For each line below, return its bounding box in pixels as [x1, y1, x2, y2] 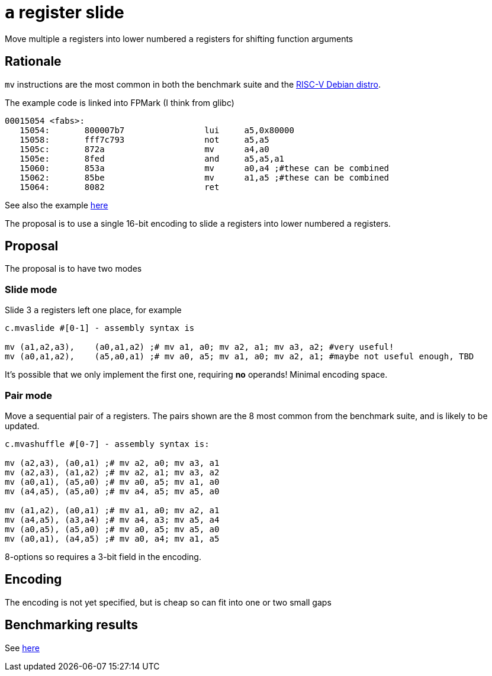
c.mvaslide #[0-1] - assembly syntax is [5, 323, 195, 333]
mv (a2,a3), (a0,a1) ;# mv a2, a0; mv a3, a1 [5, 458, 220, 468]
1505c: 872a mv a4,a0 [20, 144, 269, 154]
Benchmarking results [5, 617, 139, 633]
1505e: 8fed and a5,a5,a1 [20, 153, 285, 163]
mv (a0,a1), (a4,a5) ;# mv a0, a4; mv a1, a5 [5, 533, 220, 543]
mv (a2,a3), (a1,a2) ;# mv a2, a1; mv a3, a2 [5, 467, 220, 477]
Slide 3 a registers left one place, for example [5, 305, 182, 316]
